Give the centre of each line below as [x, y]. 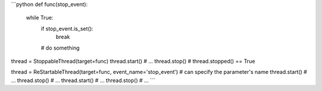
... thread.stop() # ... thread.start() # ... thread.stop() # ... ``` [83, 80]
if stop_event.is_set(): [67, 28]
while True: [40, 18]
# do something [60, 48]
